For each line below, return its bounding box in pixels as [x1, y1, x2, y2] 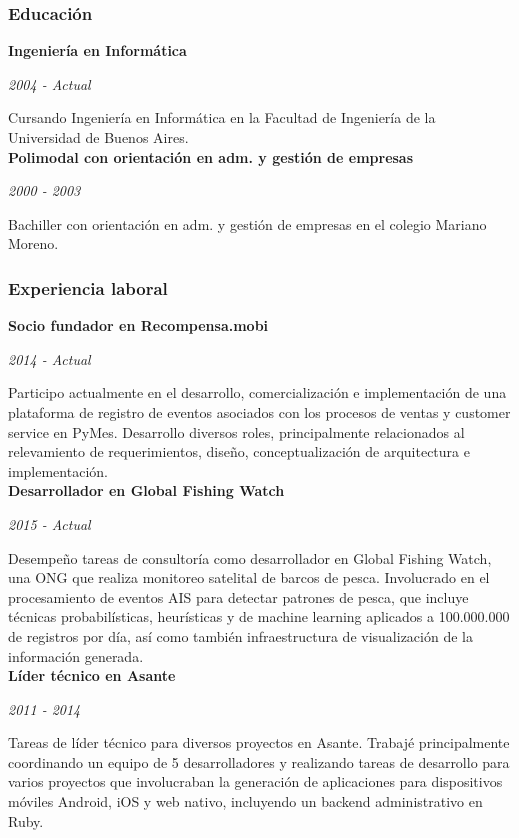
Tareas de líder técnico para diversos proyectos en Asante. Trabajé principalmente [8, 732, 510, 753]
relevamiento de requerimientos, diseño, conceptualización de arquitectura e [8, 441, 470, 462]
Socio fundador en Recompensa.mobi [8, 315, 269, 336]
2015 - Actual [8, 513, 91, 534]
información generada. [8, 645, 144, 666]
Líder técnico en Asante [8, 665, 176, 686]
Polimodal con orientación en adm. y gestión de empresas [8, 146, 414, 167]
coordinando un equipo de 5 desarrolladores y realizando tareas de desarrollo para [8, 751, 510, 772]
